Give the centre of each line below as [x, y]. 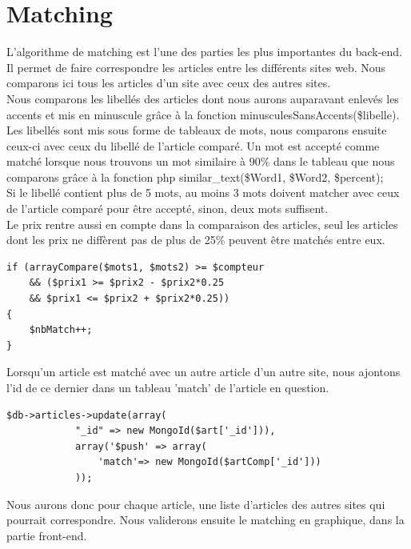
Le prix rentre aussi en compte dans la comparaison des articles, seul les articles [202, 224]
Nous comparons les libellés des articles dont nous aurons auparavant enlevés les [203, 98]
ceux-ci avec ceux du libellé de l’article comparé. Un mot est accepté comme [193, 145]
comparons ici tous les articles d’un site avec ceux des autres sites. [169, 83]
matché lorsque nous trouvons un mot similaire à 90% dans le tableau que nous [201, 161]
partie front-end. [47, 535]
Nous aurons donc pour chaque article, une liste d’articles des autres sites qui [196, 504]
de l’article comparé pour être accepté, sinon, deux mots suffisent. [168, 208]
